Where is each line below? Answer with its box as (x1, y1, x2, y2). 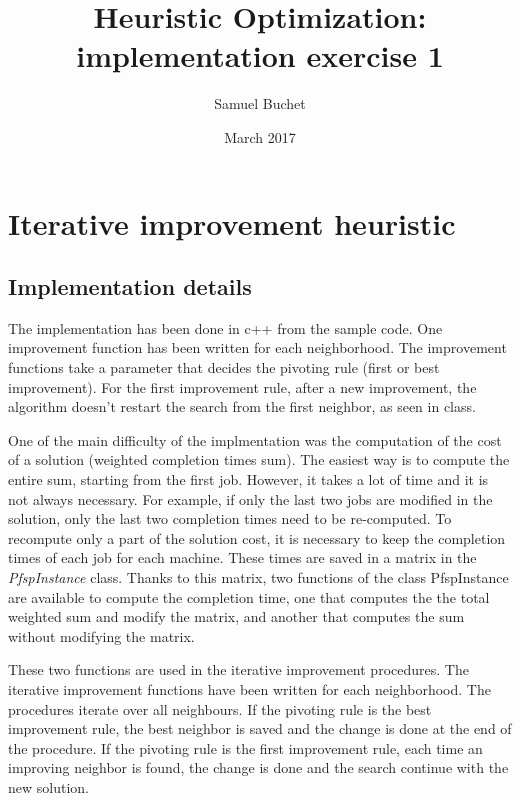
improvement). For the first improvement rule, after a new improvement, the (8, 376, 477, 397)
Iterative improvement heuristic (8, 202, 456, 243)
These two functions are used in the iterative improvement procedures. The (8, 659, 469, 680)
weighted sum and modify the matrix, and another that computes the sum (8, 606, 465, 627)
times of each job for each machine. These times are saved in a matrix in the (8, 547, 477, 568)
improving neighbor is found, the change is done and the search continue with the (8, 757, 509, 778)
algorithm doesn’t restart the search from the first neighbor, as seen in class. (8, 396, 476, 417)
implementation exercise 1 (76, 35, 444, 76)
